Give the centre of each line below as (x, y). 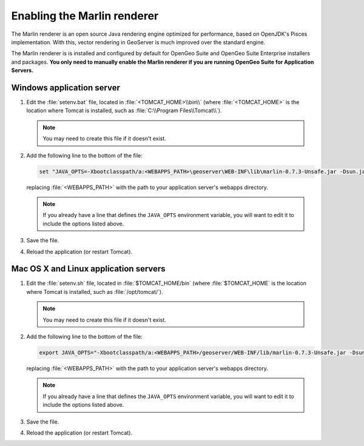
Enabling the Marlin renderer (85, 16)
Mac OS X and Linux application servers (89, 269)
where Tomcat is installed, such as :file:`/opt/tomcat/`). (95, 291)
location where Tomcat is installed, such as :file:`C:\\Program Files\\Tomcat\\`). (124, 111)
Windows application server (66, 88)
